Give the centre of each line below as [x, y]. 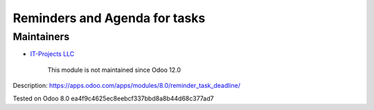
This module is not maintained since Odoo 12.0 [114, 70]
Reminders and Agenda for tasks [109, 18]
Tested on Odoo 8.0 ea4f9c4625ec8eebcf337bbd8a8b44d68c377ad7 [113, 98]
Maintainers [41, 37]
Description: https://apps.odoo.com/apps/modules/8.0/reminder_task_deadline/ [126, 86]
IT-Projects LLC [52, 54]
